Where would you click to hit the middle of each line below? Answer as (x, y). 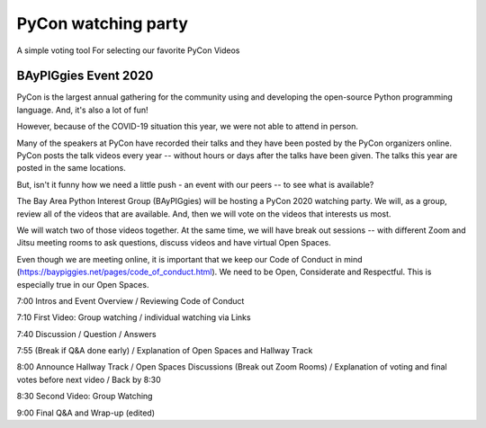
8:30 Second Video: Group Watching (85, 397)
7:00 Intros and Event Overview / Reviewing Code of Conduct (130, 300)
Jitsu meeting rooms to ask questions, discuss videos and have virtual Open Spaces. (174, 243)
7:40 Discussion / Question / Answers (86, 334)
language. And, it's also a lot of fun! (82, 110)
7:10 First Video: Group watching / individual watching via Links (134, 317)
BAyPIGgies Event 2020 (85, 76)
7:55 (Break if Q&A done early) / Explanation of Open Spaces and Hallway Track (165, 351)
